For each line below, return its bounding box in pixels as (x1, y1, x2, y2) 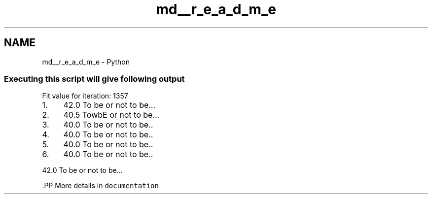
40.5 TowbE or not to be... (63, 110, 160, 120)
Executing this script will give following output (4, 73, 185, 84)
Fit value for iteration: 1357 (42, 92, 128, 100)
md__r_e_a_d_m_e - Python (42, 57, 130, 66)
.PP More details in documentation (42, 181, 159, 190)
